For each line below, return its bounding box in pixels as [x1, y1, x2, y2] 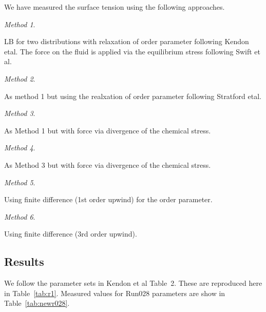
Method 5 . [4, 177, 35, 187]
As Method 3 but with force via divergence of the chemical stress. [4, 159, 211, 170]
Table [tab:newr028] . [4, 298, 70, 308]
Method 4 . [4, 142, 35, 153]
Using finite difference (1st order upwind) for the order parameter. [4, 194, 213, 205]
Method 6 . [4, 211, 35, 222]
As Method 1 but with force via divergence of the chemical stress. [4, 125, 211, 135]
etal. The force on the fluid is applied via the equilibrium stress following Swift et [4, 46, 260, 56]
